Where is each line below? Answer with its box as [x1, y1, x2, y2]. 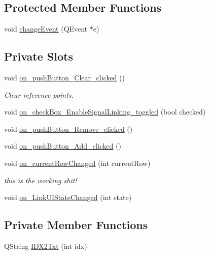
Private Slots [4, 48, 73, 64]
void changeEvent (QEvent [4, 23, 88, 34]
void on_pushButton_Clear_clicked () [4, 72, 125, 82]
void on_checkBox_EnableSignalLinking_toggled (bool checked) [4, 106, 206, 117]
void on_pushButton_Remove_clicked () [4, 123, 133, 134]
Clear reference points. [4, 89, 74, 100]
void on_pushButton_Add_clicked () [4, 140, 121, 151]
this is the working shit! [4, 175, 77, 185]
